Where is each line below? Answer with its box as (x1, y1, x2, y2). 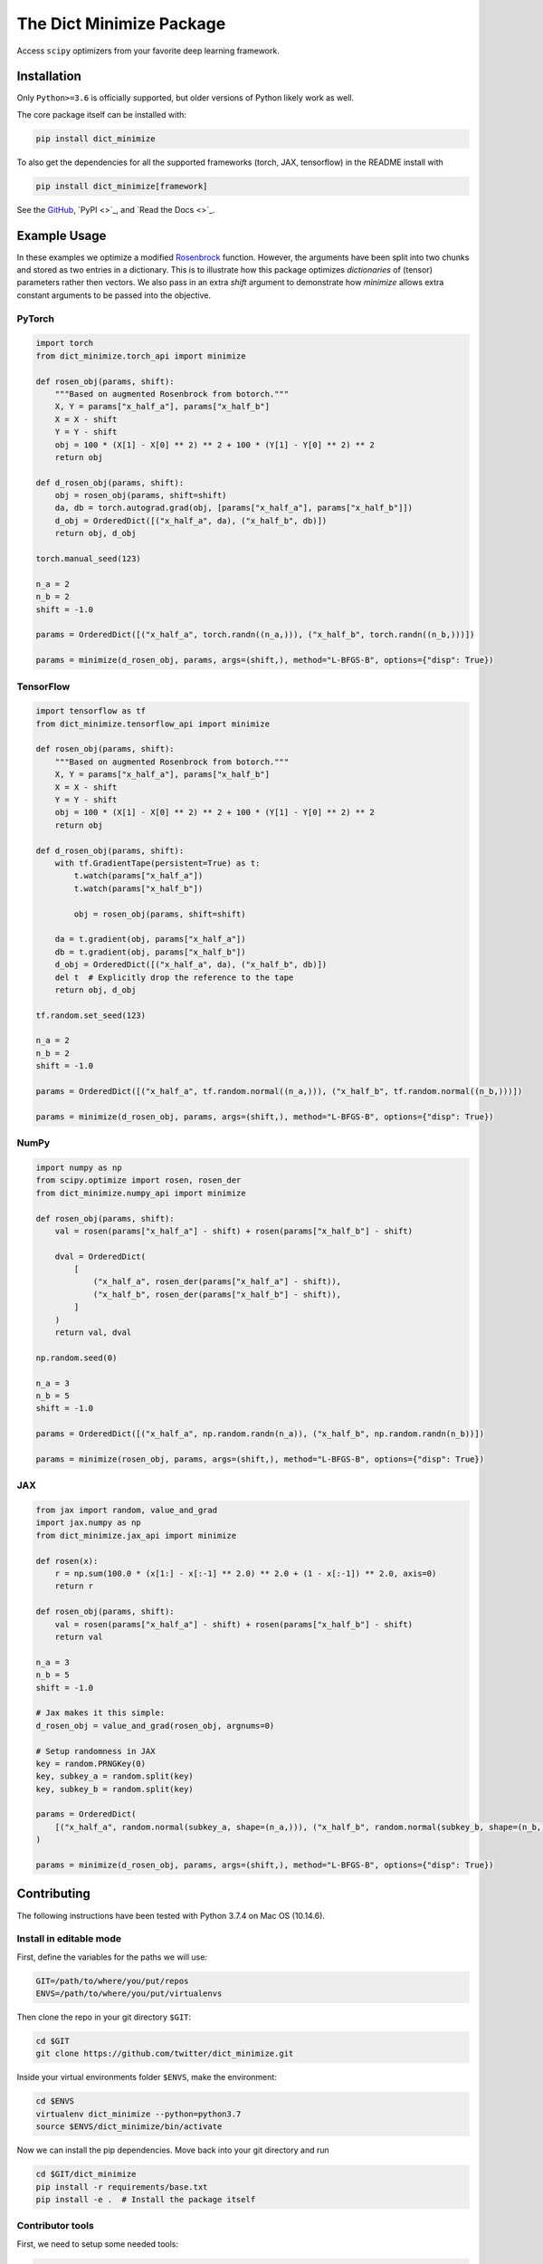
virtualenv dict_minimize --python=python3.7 (35, 2108, 242, 2119)
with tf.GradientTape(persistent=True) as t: (54, 859, 261, 868)
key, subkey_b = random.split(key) (35, 1784, 194, 1794)
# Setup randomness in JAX (35, 1746, 156, 1756)
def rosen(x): (35, 1556, 99, 1566)
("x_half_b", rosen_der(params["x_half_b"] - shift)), (92, 1289, 342, 1300)
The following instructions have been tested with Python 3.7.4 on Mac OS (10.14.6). (16, 1910, 326, 1921)
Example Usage (16, 227, 107, 244)
